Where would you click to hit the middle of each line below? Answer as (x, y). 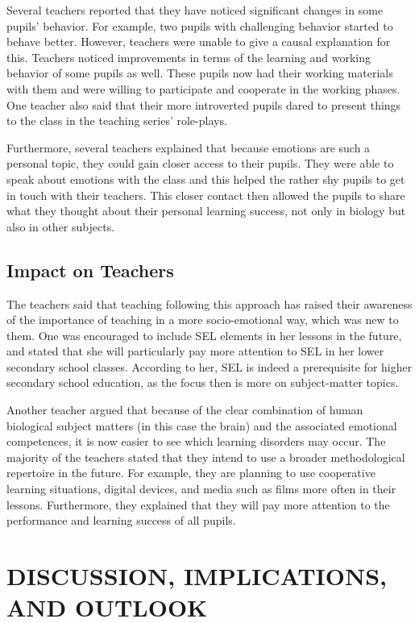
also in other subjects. (61, 226)
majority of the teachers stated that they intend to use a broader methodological (206, 457)
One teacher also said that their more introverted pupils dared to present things (204, 104)
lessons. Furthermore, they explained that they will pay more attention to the (198, 504)
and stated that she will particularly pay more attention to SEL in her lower (195, 351)
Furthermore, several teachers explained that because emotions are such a (189, 147)
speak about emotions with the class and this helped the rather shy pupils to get (206, 179)
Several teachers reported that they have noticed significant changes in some (195, 10)
